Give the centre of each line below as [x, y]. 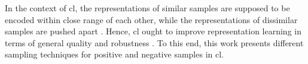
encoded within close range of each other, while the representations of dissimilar [151, 19]
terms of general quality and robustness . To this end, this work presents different [154, 42]
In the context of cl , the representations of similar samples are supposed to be [147, 8]
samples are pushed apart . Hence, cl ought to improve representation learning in [153, 31]
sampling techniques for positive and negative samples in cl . [114, 54]
